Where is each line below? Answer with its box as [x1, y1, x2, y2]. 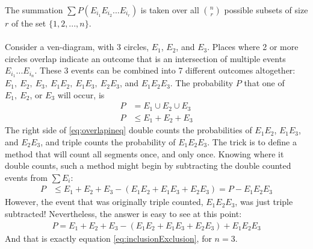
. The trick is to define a [207, 135, 297, 148]
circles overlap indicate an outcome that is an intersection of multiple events [5, 52, 286, 65]
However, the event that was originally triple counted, [5, 195, 203, 208]
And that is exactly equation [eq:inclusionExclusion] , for [5, 232, 212, 244]
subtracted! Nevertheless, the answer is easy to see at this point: [5, 207, 242, 219]
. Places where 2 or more [207, 40, 299, 53]
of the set [11, 17, 46, 29]
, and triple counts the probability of [40, 135, 176, 148]
